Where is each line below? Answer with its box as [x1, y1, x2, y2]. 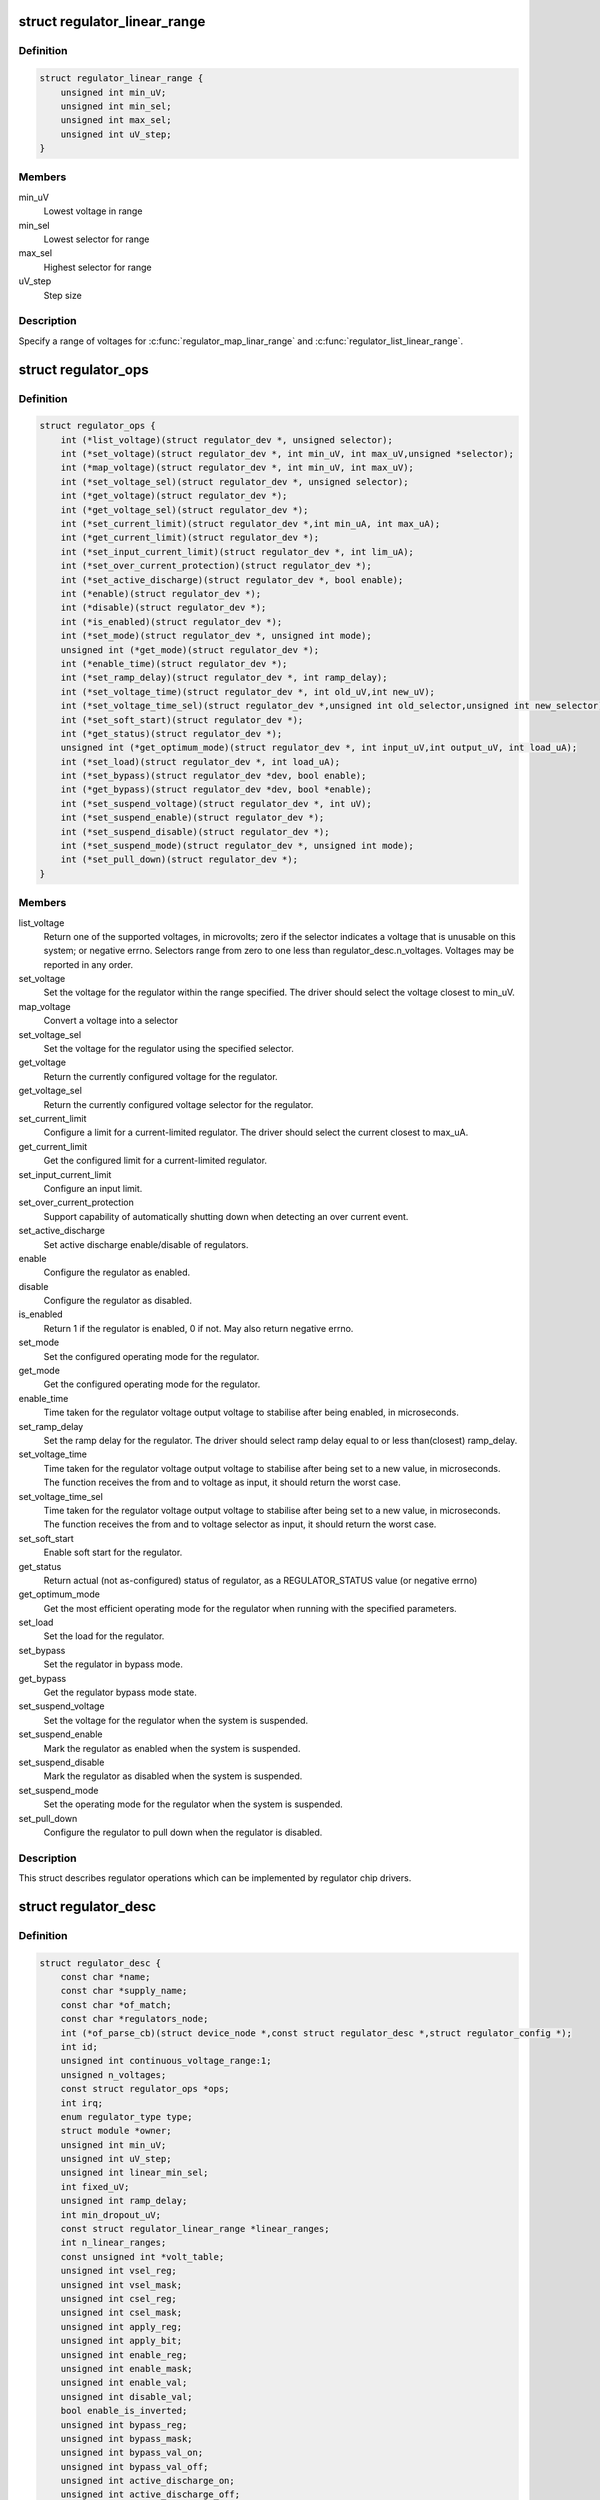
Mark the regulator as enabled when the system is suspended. [43, 1742, 301, 1754]
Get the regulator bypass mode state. [43, 1686, 197, 1699]
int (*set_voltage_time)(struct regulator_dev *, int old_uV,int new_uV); [60, 686, 435, 697]
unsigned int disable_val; [60, 2391, 194, 2402]
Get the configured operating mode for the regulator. [43, 1378, 261, 1390]
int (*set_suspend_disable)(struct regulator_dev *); [60, 826, 330, 837]
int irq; [60, 2097, 104, 2109]
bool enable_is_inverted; [60, 2405, 188, 2417]
